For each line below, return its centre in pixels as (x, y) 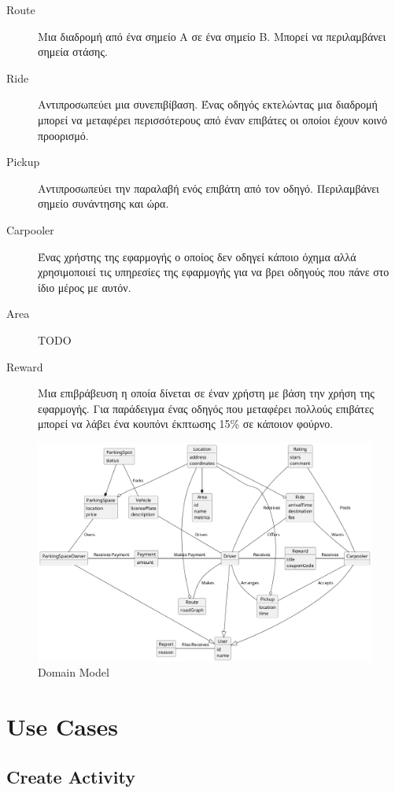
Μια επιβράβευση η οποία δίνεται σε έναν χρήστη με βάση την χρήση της (206, 393)
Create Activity (71, 776)
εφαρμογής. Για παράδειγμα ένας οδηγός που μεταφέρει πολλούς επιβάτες (206, 408)
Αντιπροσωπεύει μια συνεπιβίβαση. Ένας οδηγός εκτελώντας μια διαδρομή (208, 104)
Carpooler (30, 229)
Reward (25, 366)
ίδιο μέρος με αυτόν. (85, 287)
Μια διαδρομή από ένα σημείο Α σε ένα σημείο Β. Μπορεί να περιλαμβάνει (212, 36)
